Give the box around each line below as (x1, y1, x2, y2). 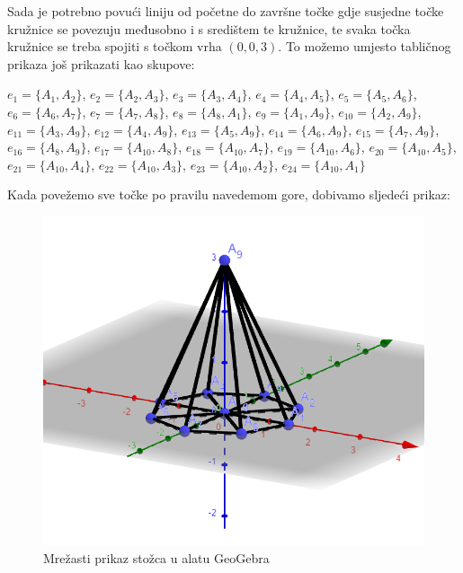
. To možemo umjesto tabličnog (278, 37, 451, 56)
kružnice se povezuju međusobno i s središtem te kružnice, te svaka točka (7, 19, 411, 38)
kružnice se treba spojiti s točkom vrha (7, 37, 222, 56)
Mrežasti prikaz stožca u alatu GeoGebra (43, 548, 270, 567)
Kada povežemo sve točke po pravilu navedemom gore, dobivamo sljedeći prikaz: (7, 185, 450, 204)
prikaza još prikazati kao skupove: (7, 54, 195, 73)
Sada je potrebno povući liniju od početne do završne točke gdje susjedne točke (7, 2, 444, 20)
